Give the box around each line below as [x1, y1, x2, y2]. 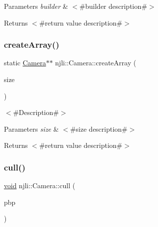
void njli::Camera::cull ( [4, 180, 76, 191]
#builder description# [79, 1, 147, 11]
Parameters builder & [4, 1, 68, 11]
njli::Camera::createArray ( [55, 57, 136, 68]
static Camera [4, 57, 46, 68]
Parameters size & [4, 123, 59, 134]
